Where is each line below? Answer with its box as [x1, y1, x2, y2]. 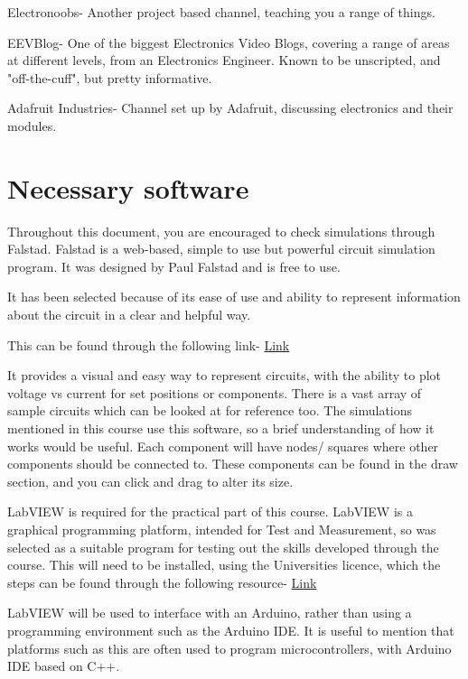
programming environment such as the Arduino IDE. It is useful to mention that [7, 620, 454, 639]
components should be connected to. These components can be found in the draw [7, 454, 458, 473]
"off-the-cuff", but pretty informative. [7, 68, 212, 87]
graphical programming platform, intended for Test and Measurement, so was [7, 520, 436, 538]
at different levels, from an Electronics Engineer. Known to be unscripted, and [7, 51, 441, 70]
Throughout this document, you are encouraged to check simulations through [7, 221, 435, 240]
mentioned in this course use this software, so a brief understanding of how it [7, 419, 435, 438]
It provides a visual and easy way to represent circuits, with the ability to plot [7, 366, 442, 385]
